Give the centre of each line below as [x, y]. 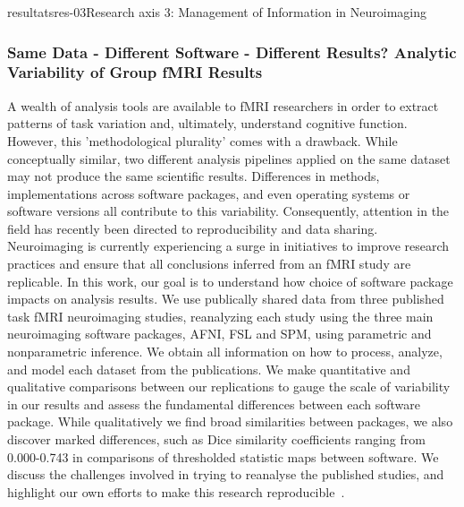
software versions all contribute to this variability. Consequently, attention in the [228, 211]
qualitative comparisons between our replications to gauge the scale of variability [229, 387]
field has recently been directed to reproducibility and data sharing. [193, 228]
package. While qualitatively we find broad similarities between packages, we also [230, 421]
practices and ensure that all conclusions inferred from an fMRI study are [209, 264]
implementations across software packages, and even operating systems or [209, 193]
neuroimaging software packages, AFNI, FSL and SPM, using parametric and [219, 334]
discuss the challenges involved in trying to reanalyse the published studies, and [226, 474]
